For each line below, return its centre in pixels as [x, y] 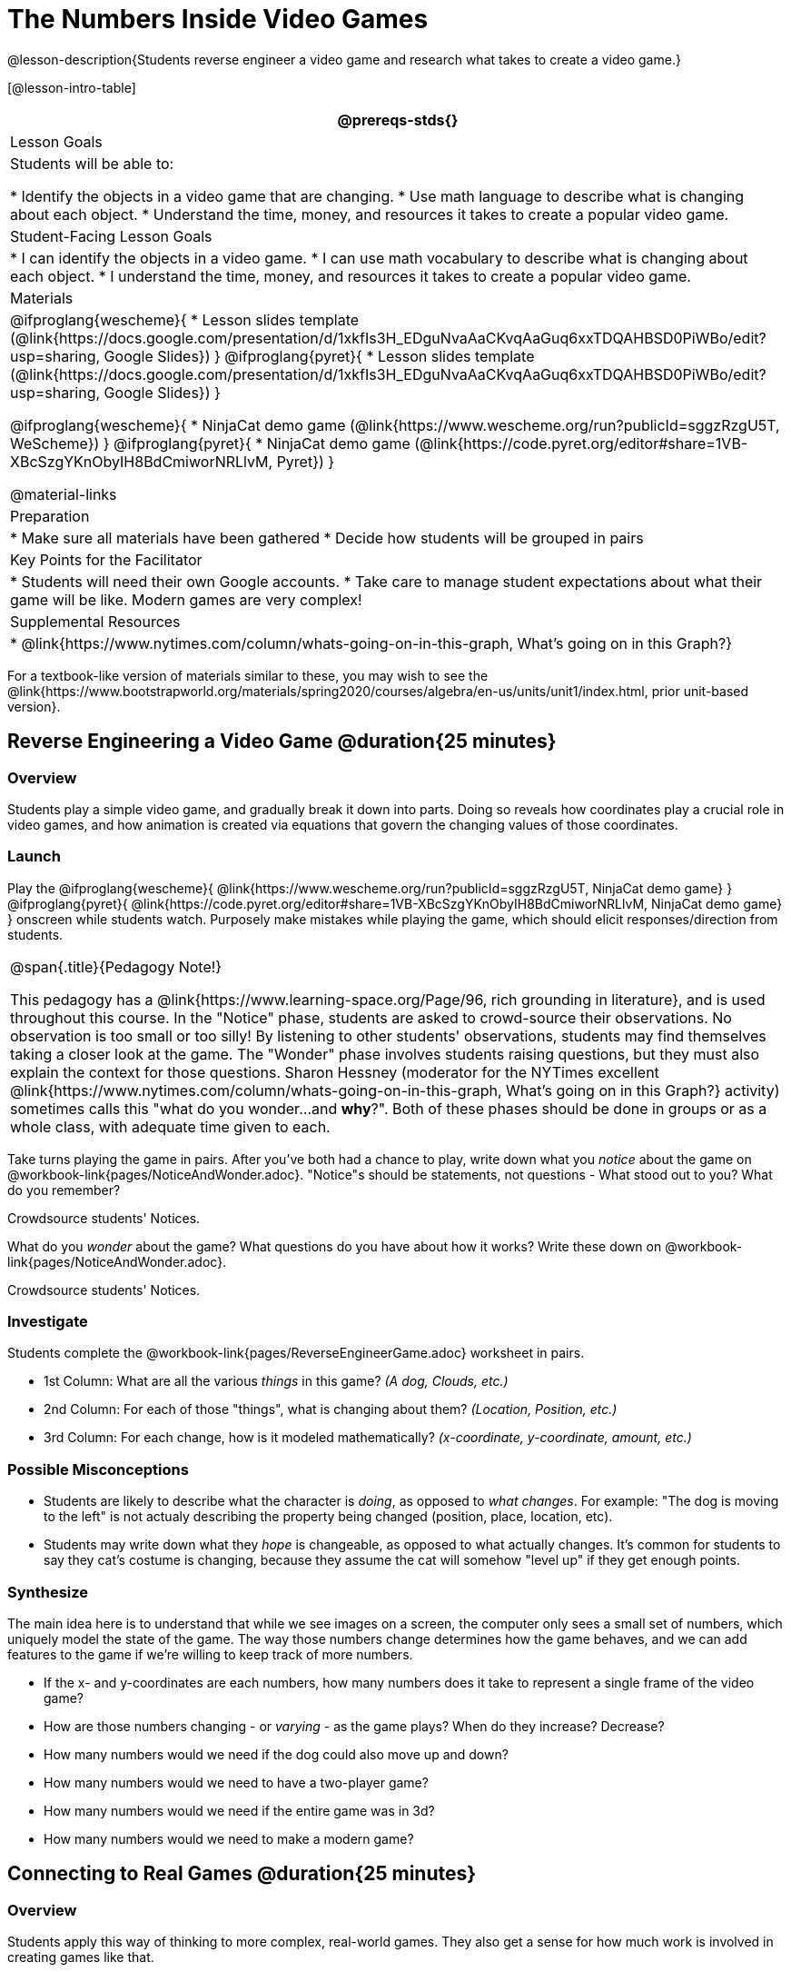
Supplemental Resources [95, 621]
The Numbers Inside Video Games [218, 19]
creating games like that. [81, 1957]
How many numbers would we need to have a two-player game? [236, 1782]
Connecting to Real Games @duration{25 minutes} [242, 1874]
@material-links [64, 494]
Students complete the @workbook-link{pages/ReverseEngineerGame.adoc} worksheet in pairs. [296, 1353]
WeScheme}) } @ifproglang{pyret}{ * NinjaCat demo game [210, 443]
